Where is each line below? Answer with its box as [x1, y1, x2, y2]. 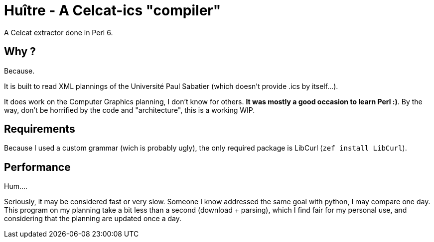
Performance [4, 161, 71, 173]
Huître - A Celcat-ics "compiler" [4, 2, 221, 19]
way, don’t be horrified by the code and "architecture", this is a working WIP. [4, 105, 255, 114]
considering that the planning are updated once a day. [4, 214, 181, 223]
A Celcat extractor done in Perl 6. [4, 28, 113, 37]
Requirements [4, 123, 75, 136]
